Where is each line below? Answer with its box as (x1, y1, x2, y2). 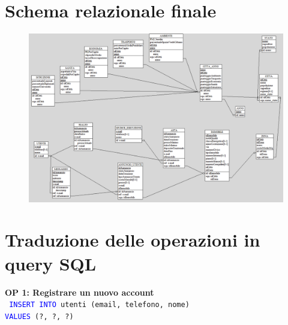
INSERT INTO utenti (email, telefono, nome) (9, 300, 190, 309)
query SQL (5, 251, 97, 275)
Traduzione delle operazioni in (5, 227, 260, 252)
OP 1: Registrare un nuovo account (5, 285, 154, 298)
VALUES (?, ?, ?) (5, 312, 74, 321)
